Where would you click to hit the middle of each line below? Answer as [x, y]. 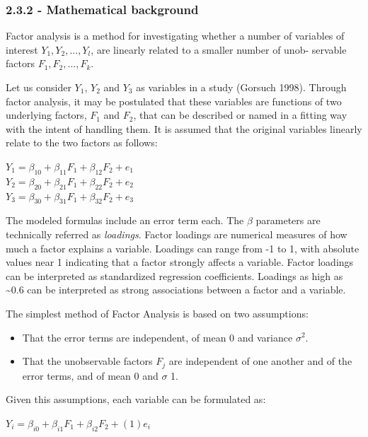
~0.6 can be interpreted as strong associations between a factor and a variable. [176, 290]
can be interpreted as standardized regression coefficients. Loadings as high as [174, 275]
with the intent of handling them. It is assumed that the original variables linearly [184, 128]
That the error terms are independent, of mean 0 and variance [157, 337]
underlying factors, [46, 115]
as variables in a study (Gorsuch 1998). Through [241, 87]
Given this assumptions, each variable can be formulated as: [136, 399]
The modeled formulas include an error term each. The [125, 220]
